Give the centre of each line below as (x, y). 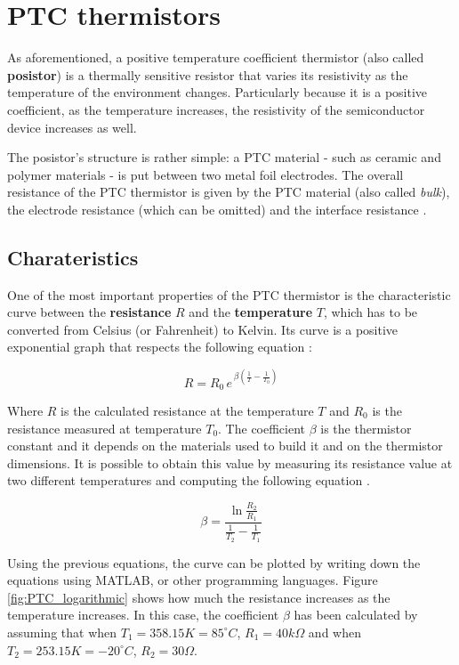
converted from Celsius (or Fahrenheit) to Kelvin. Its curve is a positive (203, 329)
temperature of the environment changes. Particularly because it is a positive (217, 92)
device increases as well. (72, 127)
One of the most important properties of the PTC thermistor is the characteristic (229, 294)
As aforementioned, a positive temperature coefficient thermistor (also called (216, 57)
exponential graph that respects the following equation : (160, 347)
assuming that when (62, 632)
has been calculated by (356, 615)
